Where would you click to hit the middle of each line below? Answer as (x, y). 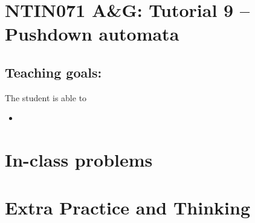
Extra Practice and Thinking (128, 207)
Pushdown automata (92, 34)
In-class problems (79, 160)
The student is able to (46, 97)
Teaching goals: (53, 72)
